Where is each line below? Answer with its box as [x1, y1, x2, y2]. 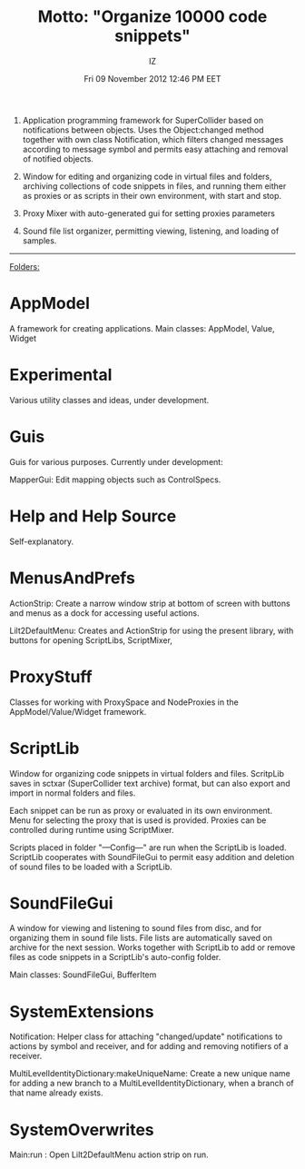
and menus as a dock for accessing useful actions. [9, 607, 200, 619]
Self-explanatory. [9, 536, 74, 547]
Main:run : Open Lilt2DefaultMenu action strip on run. [9, 1149, 209, 1160]
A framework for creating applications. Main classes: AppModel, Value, [9, 322, 275, 333]
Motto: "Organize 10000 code [37, 6, 268, 27]
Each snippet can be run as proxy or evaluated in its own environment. [9, 805, 273, 816]
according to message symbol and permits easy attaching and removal [22, 144, 289, 154]
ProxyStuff [9, 666, 93, 687]
